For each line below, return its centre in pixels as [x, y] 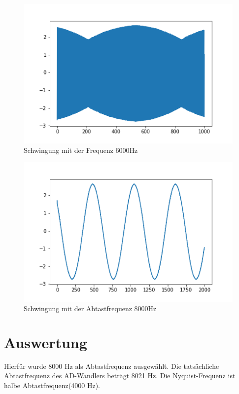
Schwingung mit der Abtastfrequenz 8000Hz [90, 308]
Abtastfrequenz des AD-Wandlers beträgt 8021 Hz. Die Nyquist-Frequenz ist [120, 376]
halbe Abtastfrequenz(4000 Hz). [52, 385]
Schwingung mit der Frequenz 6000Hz [81, 150]
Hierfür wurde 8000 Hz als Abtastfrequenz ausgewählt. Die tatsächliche [112, 366]
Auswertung [46, 342]
